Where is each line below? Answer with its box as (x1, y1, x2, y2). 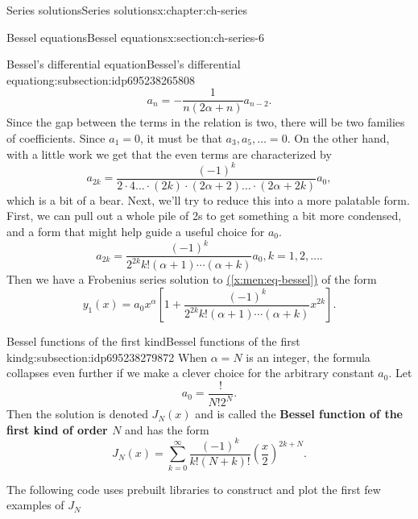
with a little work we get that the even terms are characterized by (6, 145, 332, 162)
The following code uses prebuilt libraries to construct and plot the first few (6, 480, 381, 497)
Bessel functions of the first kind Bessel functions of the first (6, 333, 300, 350)
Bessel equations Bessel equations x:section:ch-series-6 (6, 28, 264, 45)
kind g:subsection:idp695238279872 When (6, 348, 208, 365)
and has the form (125, 421, 209, 438)
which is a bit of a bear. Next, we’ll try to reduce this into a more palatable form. (6, 191, 410, 208)
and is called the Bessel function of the (195, 405, 403, 422)
